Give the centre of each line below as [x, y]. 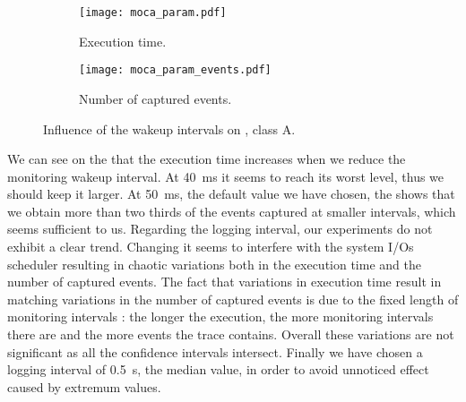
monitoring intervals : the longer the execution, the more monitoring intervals [220, 316]
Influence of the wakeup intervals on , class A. [169, 128]
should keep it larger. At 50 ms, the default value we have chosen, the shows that [231, 194]
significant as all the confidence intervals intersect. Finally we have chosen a [215, 351]
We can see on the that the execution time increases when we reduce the [207, 159]
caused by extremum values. [84, 386]
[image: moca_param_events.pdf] [175, 70]
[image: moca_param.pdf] [153, 13]
